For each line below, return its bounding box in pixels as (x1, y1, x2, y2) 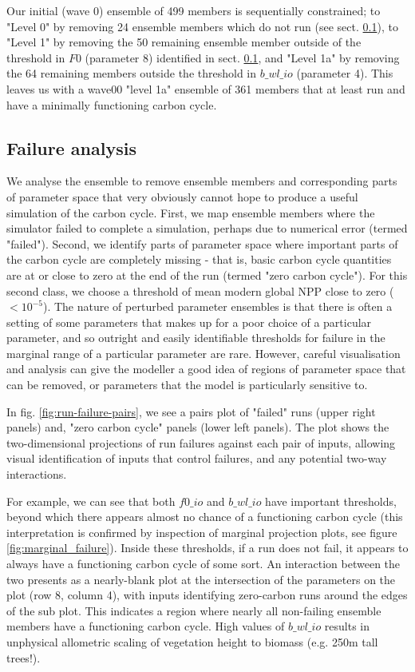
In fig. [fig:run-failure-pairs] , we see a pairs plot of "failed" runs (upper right (6, 403, 376, 420)
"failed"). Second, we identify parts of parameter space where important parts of (6, 235, 398, 252)
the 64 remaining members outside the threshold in (6, 65, 257, 82)
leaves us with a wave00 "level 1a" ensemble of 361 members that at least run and (6, 80, 405, 97)
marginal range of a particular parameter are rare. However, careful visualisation (6, 344, 401, 361)
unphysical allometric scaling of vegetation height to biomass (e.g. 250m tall (6, 633, 378, 650)
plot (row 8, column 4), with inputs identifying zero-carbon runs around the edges (6, 587, 408, 603)
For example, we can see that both (6, 492, 176, 509)
